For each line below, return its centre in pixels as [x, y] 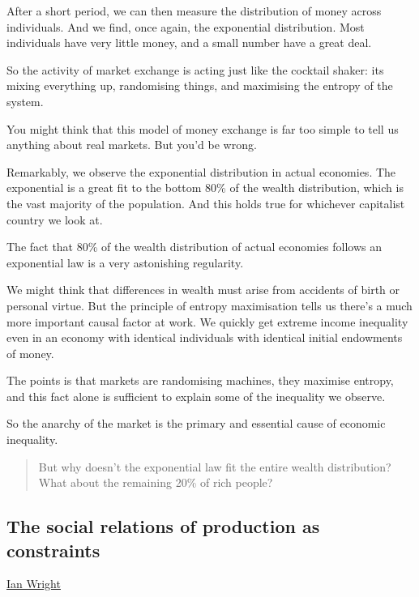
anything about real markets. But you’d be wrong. [132, 145]
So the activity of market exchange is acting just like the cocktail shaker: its [195, 69]
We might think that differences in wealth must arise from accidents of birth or [203, 290]
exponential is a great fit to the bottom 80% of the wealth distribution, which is [205, 188]
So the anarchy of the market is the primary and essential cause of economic [196, 423]
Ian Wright [34, 584]
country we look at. [55, 219]
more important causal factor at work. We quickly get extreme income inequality [207, 321]
